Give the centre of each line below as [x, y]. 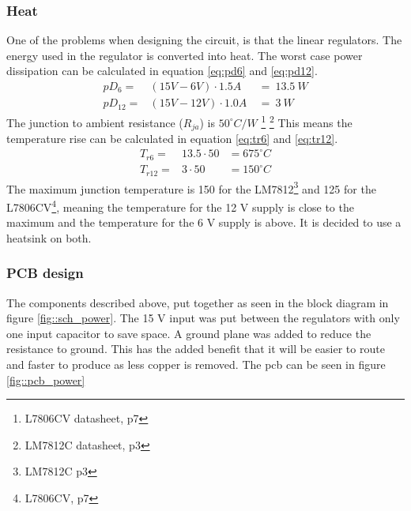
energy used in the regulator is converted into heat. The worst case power [185, 55]
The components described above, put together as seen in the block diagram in [198, 302]
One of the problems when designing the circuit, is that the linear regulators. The [204, 40]
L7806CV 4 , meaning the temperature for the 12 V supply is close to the [180, 205]
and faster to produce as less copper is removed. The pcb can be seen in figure [196, 364]
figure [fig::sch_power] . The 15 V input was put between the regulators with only [203, 318]
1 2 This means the [307, 121]
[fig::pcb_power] [46, 379]
